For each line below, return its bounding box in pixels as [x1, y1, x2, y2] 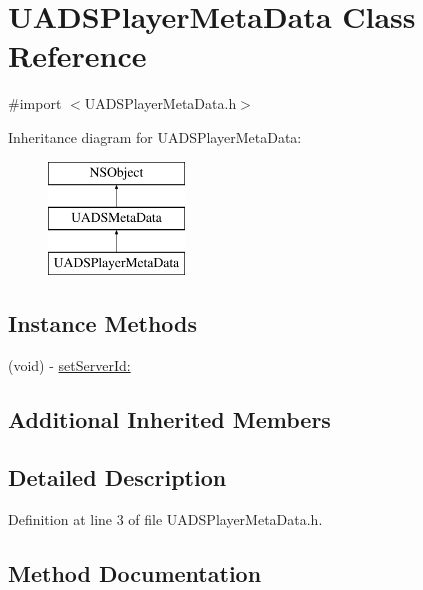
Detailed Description [8, 462, 227, 493]
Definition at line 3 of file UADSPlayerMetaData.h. [8, 509, 323, 530]
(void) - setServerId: [8, 354, 131, 375]
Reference [8, 35, 147, 76]
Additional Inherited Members [8, 403, 331, 434]
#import [8, 93, 62, 114]
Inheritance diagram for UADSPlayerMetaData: [8, 126, 302, 147]
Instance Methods [8, 307, 197, 338]
